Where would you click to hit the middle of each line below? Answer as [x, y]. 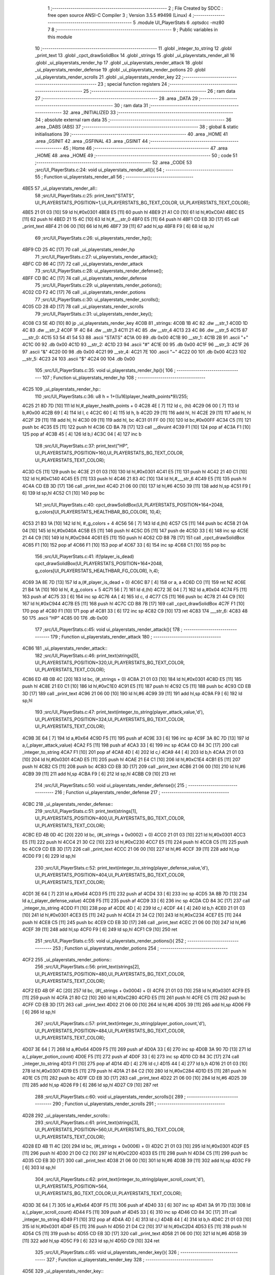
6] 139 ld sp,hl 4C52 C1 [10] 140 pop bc [63, 493]
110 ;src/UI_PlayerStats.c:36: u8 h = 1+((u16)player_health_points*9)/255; [112, 396]
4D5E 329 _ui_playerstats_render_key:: [63, 1271]
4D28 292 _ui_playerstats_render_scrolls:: [66, 1115]
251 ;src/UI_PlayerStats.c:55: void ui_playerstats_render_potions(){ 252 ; [111, 941]
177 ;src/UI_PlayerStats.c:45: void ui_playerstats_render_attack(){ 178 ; [109, 629]
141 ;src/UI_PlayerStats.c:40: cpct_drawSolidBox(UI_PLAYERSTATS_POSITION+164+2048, [129, 504]
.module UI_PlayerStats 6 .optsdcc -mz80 [181, 22]
